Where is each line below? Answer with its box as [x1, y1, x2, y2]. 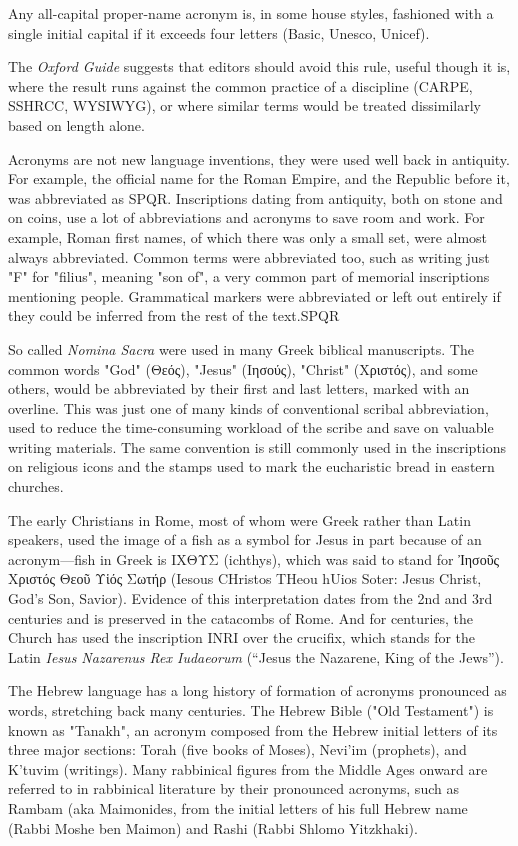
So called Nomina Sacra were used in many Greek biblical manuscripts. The [8, 338, 474, 359]
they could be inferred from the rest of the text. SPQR [8, 305, 340, 326]
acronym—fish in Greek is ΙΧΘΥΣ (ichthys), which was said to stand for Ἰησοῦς [8, 548, 500, 569]
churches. [8, 476, 64, 497]
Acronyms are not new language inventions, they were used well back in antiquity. [8, 148, 510, 169]
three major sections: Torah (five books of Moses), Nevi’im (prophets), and [8, 739, 467, 760]
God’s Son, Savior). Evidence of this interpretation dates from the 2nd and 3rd [8, 588, 493, 609]
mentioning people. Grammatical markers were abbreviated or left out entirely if [8, 285, 501, 306]
